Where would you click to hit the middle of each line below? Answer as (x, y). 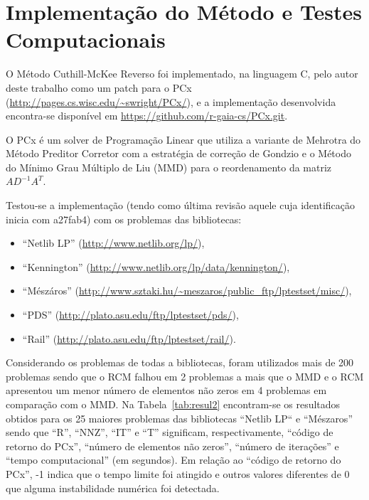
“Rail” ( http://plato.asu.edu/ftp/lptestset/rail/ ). (129, 338)
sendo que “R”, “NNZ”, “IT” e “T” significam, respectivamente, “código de (170, 432)
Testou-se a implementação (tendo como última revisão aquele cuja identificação (180, 205)
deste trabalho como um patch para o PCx (99, 87)
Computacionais (86, 39)
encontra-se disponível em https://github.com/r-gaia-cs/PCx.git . (147, 116)
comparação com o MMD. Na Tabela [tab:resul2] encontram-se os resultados (173, 404)
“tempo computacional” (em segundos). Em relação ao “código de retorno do (173, 460)
